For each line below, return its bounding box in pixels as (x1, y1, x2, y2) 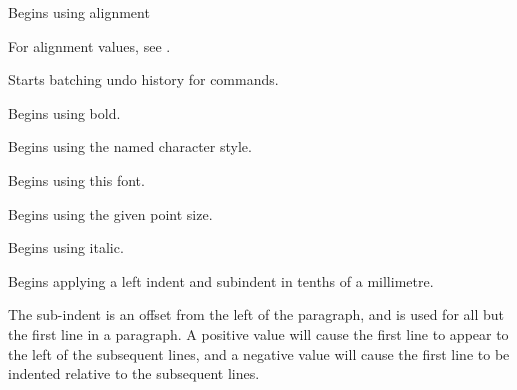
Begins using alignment (8, 2, 150, 22)
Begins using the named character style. (8, 136, 252, 157)
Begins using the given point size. (8, 203, 213, 224)
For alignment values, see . (8, 35, 171, 56)
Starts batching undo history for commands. (8, 69, 279, 90)
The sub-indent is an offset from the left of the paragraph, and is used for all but (8, 304, 505, 325)
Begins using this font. (8, 169, 145, 190)
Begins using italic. (8, 237, 124, 258)
